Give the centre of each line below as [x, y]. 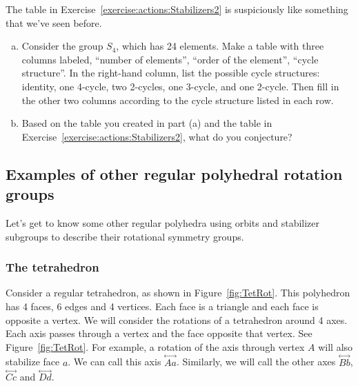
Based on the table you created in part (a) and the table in [147, 123]
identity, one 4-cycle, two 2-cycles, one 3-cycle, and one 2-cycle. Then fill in [180, 86]
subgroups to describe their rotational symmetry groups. [125, 236]
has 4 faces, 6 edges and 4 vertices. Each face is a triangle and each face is [162, 306]
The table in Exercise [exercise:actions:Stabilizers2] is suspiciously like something [177, 9]
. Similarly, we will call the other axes [256, 362]
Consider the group [62, 46]
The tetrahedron [52, 267]
